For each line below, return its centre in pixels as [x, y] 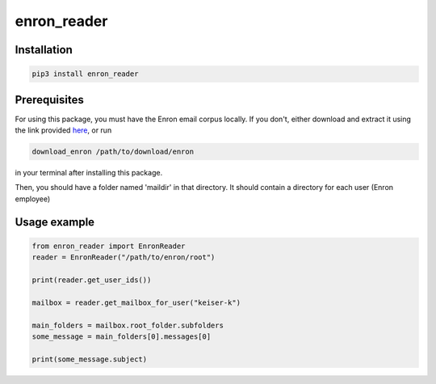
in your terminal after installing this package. [89, 173]
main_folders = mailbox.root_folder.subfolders [128, 325]
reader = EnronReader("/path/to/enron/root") [124, 257]
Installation [44, 50]
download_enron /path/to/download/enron [113, 152]
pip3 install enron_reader [85, 74]
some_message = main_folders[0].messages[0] [122, 336]
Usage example [55, 222]
